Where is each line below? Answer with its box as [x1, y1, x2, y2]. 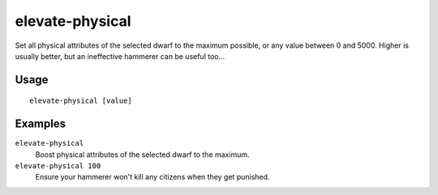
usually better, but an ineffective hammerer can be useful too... [15, 51, 225, 61]
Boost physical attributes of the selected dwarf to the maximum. [35, 150, 250, 159]
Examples [15, 117, 67, 131]
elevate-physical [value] [29, 96, 133, 105]
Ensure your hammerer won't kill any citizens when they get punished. [35, 172, 270, 182]
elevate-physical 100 [15, 162, 101, 171]
